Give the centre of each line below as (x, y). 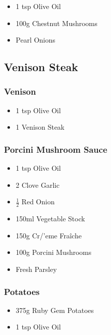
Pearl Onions (36, 40)
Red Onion (38, 202)
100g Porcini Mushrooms (54, 252)
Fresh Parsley (36, 269)
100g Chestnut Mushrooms (56, 23)
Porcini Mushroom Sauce (56, 149)
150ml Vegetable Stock (50, 219)
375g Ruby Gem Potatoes (55, 310)
